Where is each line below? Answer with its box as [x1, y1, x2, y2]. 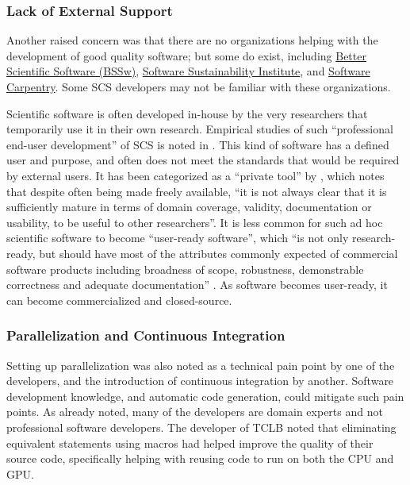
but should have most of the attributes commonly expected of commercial [39, 244, 398, 261]
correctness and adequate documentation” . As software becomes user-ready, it [6, 276, 388, 293]
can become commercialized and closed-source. [6, 291, 232, 308]
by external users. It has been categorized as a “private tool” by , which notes [6, 167, 385, 183]
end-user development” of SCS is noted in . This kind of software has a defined [6, 136, 389, 152]
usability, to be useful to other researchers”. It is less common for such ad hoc [6, 214, 383, 230]
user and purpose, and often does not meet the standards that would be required [6, 152, 400, 168]
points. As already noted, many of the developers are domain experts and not [6, 403, 383, 420]
